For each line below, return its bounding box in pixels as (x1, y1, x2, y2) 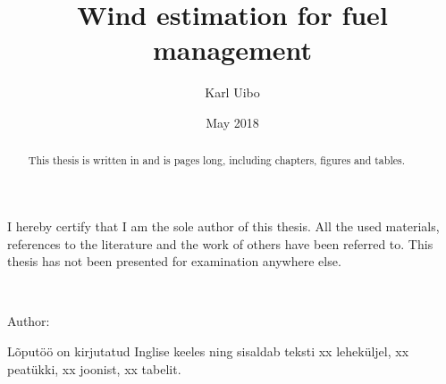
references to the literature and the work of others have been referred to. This (7, 234, 433, 253)
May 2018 (206, 113, 259, 131)
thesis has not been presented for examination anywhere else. (7, 252, 341, 271)
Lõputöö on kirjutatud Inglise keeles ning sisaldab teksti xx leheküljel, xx (7, 341, 409, 360)
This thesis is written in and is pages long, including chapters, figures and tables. (28, 153, 405, 168)
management (153, 31, 312, 68)
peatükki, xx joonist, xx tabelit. (7, 359, 181, 378)
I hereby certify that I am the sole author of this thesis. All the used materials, (7, 216, 440, 235)
